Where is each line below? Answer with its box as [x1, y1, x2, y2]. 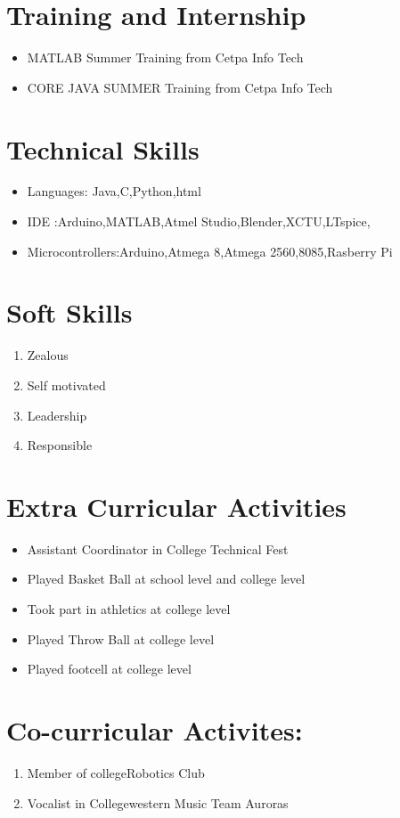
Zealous [27, 346, 69, 364]
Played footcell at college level [27, 659, 192, 678]
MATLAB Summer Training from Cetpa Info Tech [27, 48, 304, 67]
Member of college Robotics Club [27, 763, 205, 781]
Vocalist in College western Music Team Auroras [27, 793, 289, 812]
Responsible [27, 436, 93, 454]
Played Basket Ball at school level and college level [27, 569, 306, 588]
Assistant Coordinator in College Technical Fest [27, 539, 289, 558]
